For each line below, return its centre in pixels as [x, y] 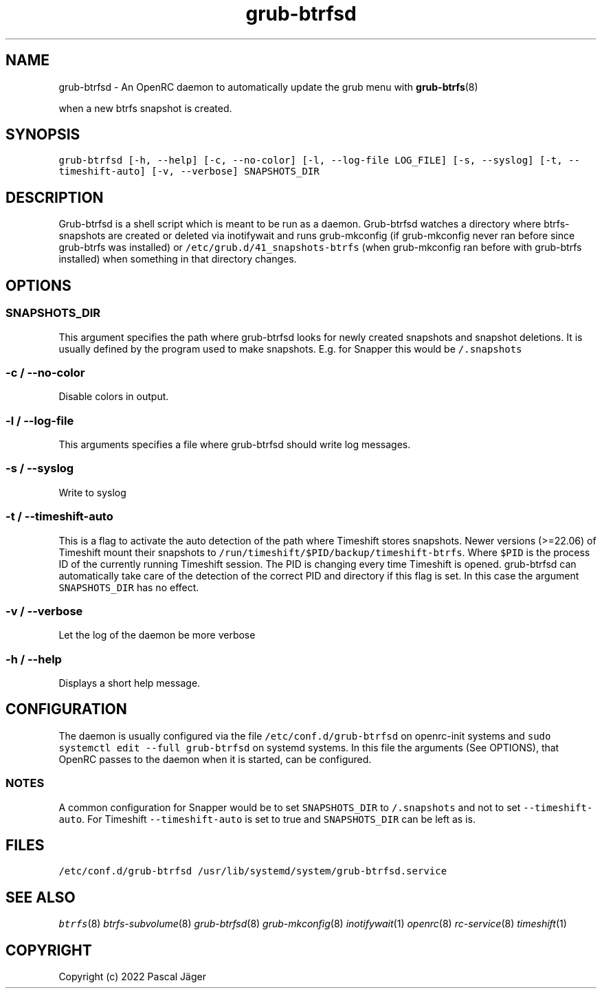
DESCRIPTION [55, 197]
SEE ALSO [41, 897]
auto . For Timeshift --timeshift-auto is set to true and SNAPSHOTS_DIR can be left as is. [267, 819]
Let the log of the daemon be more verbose [157, 635]
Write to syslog [92, 492]
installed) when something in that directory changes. [178, 259]
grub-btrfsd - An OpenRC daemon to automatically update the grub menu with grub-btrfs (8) [268, 87]
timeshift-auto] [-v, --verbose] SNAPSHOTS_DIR [189, 172]
